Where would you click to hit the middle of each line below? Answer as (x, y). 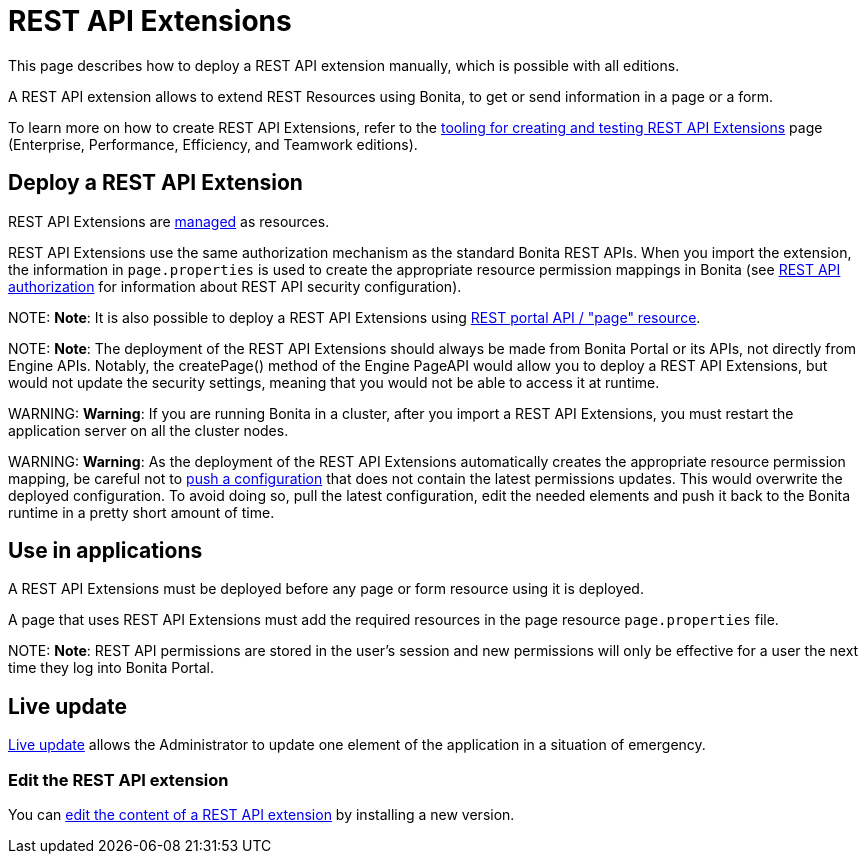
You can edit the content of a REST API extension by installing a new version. (261, 815)
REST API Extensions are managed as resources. (169, 221)
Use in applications (105, 551)
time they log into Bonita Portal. (111, 668)
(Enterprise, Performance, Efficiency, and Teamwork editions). (213, 144)
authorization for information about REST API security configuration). (235, 286)
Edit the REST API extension (118, 779)
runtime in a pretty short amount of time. (141, 512)
